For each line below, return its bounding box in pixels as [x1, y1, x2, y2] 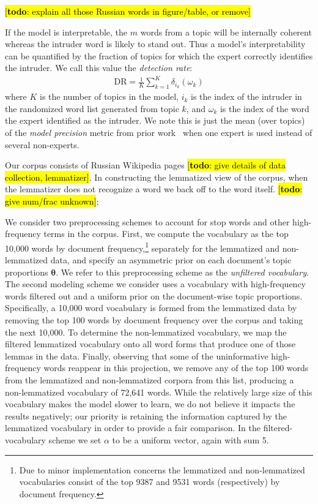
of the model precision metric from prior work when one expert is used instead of [5, 126, 312, 139]
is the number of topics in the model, [40, 90, 179, 103]
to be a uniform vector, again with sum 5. [112, 433, 269, 446]
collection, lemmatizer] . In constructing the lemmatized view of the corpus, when [5, 170, 308, 183]
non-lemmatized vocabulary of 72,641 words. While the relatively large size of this [5, 385, 312, 398]
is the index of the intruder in [191, 90, 302, 103]
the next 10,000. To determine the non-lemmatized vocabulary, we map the [5, 325, 287, 338]
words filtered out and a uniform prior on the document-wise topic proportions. [5, 289, 303, 302]
